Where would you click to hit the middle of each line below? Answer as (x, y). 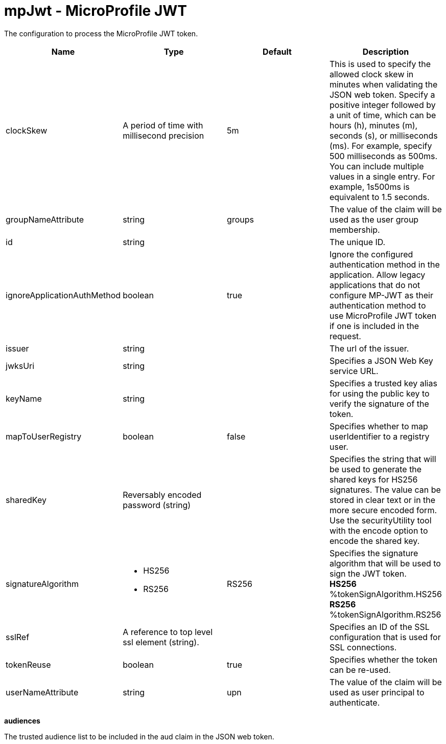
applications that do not (375, 285)
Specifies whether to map (379, 426)
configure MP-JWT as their (381, 295)
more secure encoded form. (383, 510)
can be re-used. (360, 670)
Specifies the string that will (383, 459)
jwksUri (20, 366)
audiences (22, 720)
